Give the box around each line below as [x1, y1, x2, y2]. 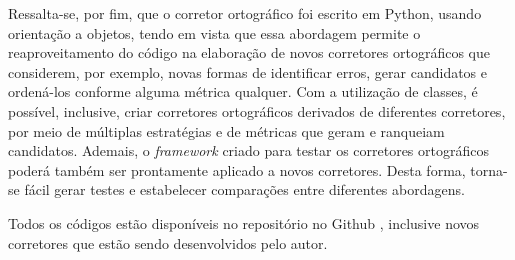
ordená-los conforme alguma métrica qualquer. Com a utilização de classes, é [8, 81, 478, 102]
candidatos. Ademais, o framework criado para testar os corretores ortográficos [8, 140, 489, 161]
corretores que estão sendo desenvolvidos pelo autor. [8, 232, 328, 253]
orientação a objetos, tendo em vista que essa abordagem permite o [8, 22, 421, 43]
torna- [470, 159, 508, 180]
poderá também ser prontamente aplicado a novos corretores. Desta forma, [8, 159, 466, 180]
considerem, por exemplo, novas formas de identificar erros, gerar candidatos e [8, 61, 488, 82]
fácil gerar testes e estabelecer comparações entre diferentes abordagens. [24, 179, 465, 200]
